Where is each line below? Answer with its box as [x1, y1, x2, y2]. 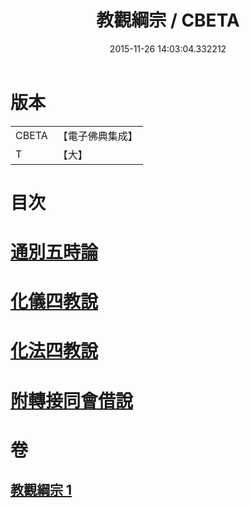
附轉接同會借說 [10, 389, 134, 412]
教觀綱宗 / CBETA [96, 9, 240, 32]
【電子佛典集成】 [57, 129, 138, 143]
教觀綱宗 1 [10, 482, 73, 499]
